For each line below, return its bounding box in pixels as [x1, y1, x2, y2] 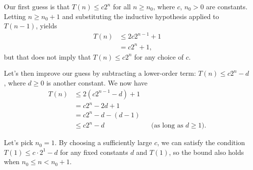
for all [113, 1, 131, 11]
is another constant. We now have [46, 78, 148, 88]
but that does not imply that [4, 51, 91, 62]
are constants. [206, 1, 248, 11]
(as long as [151, 122, 184, 129]
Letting [4, 11, 26, 21]
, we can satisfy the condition [157, 137, 245, 148]
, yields [36, 21, 57, 31]
